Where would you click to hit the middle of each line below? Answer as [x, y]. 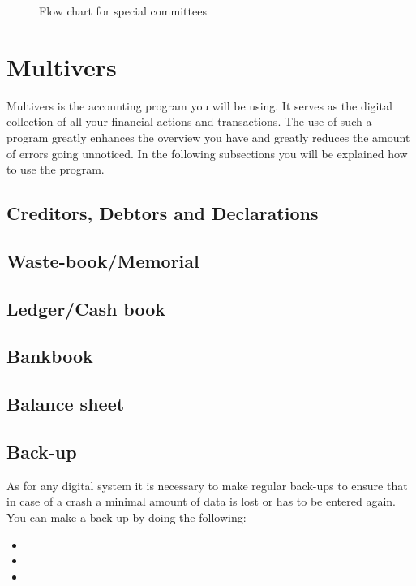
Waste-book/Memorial [103, 260]
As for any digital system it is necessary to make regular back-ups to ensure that [207, 485]
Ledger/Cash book [86, 308]
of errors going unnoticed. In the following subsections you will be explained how [207, 153]
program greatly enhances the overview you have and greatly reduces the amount [208, 137]
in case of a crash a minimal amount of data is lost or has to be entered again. [201, 501]
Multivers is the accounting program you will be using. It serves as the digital [199, 105]
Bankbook [50, 356]
